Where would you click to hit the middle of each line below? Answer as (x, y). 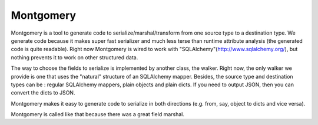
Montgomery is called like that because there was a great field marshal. (98, 114)
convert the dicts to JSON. (43, 93)
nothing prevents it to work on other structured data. (74, 57)
